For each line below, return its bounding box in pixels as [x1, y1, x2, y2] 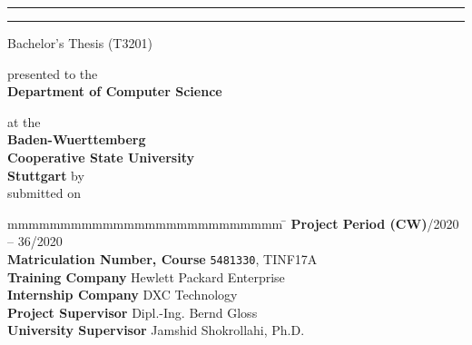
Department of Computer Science [7, 82, 222, 101]
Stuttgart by [7, 165, 84, 184]
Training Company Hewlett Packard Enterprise [7, 267, 285, 286]
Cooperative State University [7, 147, 194, 166]
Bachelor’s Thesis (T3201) [7, 34, 152, 52]
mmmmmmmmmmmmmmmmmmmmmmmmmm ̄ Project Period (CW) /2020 [7, 213, 459, 232]
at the [7, 112, 41, 131]
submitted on [7, 183, 81, 202]
